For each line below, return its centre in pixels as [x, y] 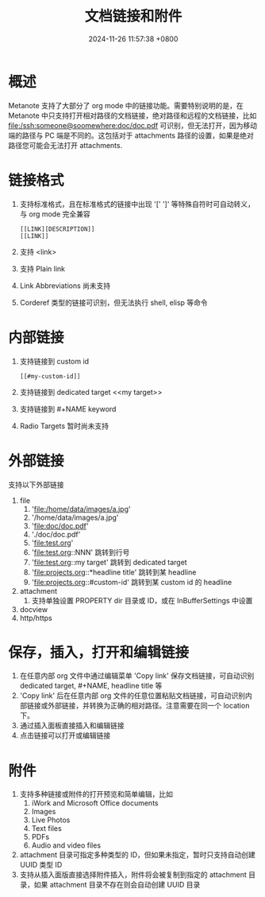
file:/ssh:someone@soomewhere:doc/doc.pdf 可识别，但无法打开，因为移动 [133, 125]
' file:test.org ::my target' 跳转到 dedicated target [109, 562]
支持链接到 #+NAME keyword [68, 409]
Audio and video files [66, 845]
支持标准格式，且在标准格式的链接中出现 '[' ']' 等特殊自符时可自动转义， [137, 204]
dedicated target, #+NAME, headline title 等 [91, 686]
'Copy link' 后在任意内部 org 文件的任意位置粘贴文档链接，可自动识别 [132, 696]
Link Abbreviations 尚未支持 [65, 285]
